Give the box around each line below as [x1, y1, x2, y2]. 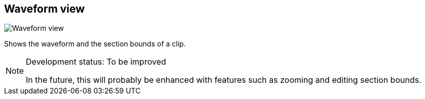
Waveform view [4, 3, 85, 15]
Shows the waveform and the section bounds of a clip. [4, 39, 186, 48]
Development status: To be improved [26, 57, 166, 67]
